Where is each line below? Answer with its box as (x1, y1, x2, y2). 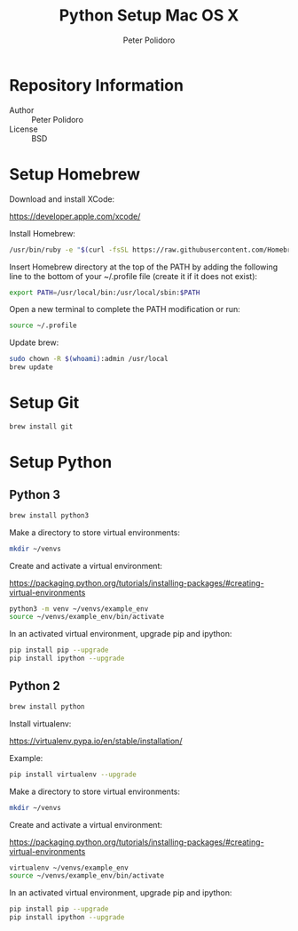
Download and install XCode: (9, 193, 115, 205)
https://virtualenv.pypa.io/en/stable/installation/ (9, 735, 183, 746)
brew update (9, 363, 53, 372)
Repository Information (9, 75, 184, 95)
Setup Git (9, 393, 80, 413)
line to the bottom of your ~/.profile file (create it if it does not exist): (9, 270, 258, 281)
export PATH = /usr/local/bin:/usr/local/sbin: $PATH (9, 288, 200, 297)
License (9, 124, 38, 134)
